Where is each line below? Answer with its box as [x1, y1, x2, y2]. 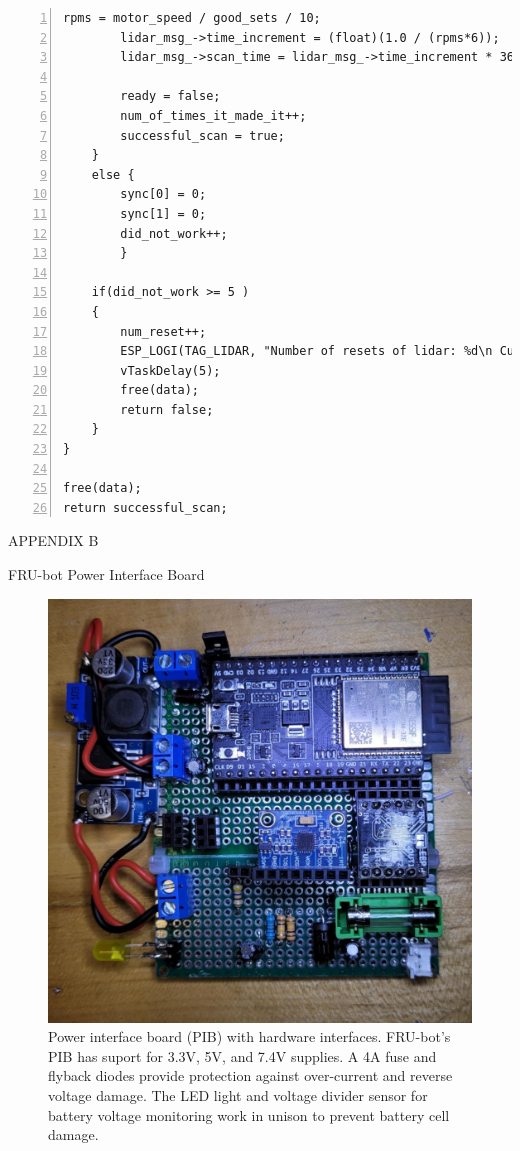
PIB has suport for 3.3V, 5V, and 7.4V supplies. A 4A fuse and [48, 1045, 437, 1066]
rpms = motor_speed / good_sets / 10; [63, 11, 321, 25]
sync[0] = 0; [120, 187, 207, 202]
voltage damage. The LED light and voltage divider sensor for [48, 1085, 428, 1105]
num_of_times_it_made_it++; [120, 108, 307, 123]
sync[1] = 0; [120, 206, 207, 221]
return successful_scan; [63, 500, 228, 515]
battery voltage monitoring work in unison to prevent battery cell [48, 1104, 450, 1125]
